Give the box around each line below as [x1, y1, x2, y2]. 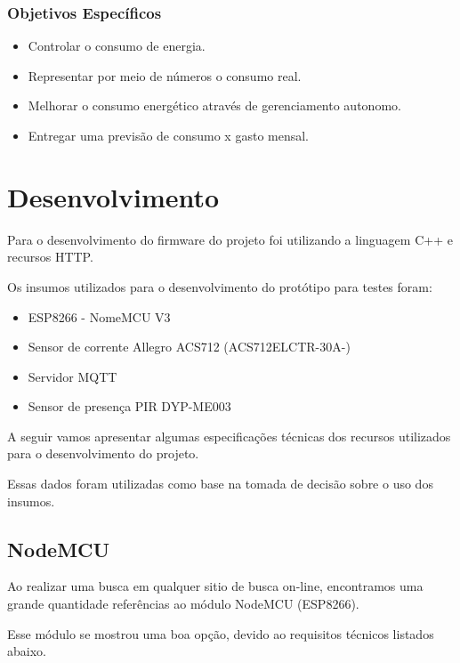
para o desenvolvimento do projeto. [7, 444, 199, 463]
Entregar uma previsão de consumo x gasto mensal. [28, 126, 310, 144]
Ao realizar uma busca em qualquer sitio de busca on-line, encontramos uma [7, 577, 424, 595]
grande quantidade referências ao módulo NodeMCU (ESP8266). [7, 594, 359, 613]
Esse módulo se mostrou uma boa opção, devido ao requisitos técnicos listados [7, 624, 434, 643]
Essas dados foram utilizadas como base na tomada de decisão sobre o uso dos [7, 474, 433, 493]
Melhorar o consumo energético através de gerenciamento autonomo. [28, 96, 401, 115]
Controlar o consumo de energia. [28, 36, 206, 55]
